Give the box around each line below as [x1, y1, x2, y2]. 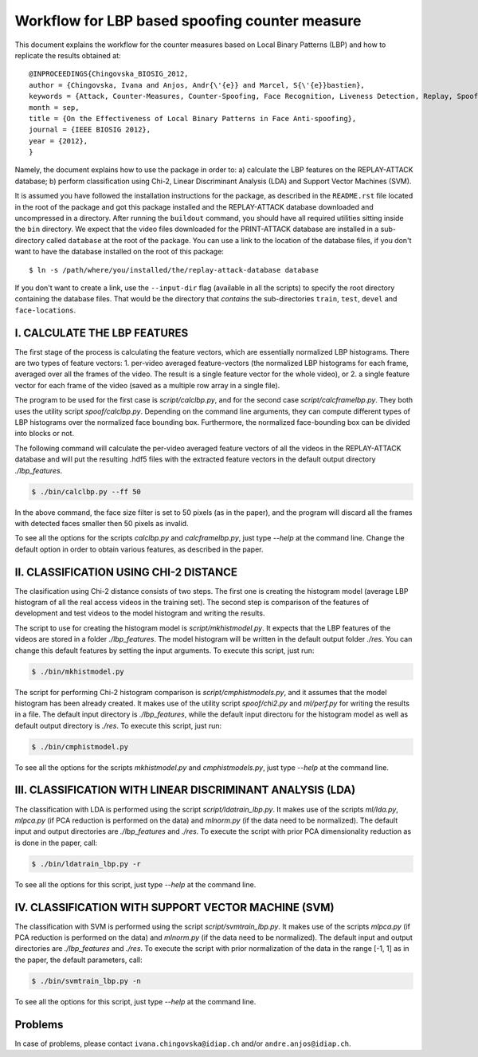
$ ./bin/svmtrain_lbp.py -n [31, 976, 141, 985]
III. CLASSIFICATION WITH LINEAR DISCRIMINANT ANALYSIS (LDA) [14, 784, 356, 797]
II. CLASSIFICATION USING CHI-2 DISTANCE [14, 565, 238, 579]
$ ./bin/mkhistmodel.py [31, 666, 125, 676]
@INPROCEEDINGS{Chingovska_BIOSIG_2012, [29, 69, 189, 79]
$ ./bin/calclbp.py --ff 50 [31, 487, 141, 496]
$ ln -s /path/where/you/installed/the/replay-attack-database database [29, 265, 319, 274]
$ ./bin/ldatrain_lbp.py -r [31, 859, 141, 868]
